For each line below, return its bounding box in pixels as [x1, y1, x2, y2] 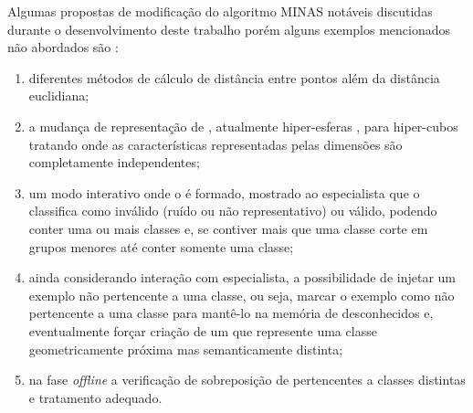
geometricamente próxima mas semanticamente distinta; [28, 339, 343, 358]
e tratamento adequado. [28, 387, 163, 407]
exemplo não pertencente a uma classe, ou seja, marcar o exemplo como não [28, 285, 455, 304]
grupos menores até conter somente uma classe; [28, 237, 294, 256]
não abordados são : [7, 37, 119, 57]
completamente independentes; [28, 153, 200, 172]
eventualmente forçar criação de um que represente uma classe [28, 321, 377, 340]
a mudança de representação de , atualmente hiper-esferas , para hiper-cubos [28, 116, 458, 135]
